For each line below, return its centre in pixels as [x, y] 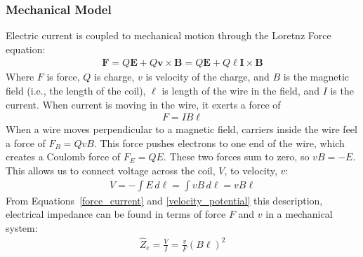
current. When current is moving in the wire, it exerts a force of [143, 104]
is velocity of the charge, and [207, 77]
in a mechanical [299, 214]
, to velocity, [251, 171]
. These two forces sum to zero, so [236, 157]
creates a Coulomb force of [63, 157]
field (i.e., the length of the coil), [76, 91]
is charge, [114, 77]
